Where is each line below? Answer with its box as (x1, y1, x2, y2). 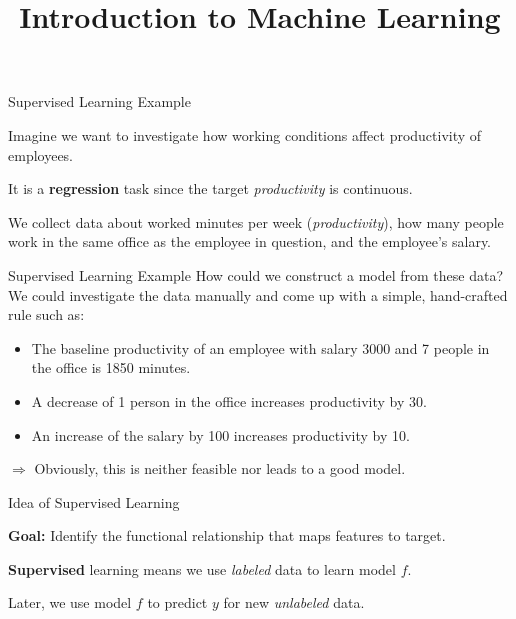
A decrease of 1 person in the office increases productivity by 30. (31, 390, 427, 411)
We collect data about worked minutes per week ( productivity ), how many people (8, 211, 504, 232)
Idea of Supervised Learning (8, 491, 180, 512)
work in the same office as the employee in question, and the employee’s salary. (8, 231, 491, 252)
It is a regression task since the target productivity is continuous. (8, 178, 413, 199)
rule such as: (8, 304, 85, 325)
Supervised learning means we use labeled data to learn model (8, 558, 396, 579)
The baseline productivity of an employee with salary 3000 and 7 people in (31, 337, 490, 358)
